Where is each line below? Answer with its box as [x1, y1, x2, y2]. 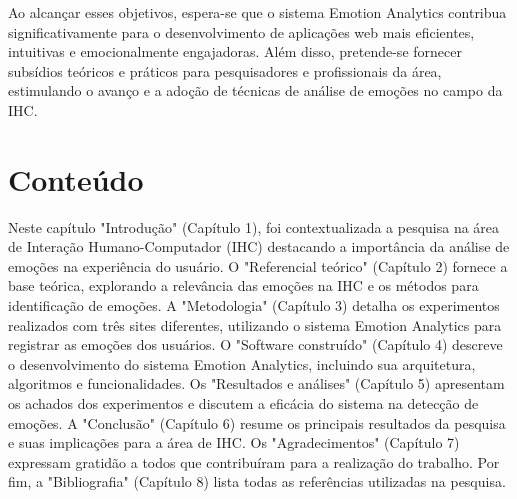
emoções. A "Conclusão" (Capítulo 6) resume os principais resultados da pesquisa [8, 412, 506, 433]
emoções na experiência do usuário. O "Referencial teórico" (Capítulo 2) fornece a [8, 255, 508, 276]
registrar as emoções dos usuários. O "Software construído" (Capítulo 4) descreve [8, 334, 503, 355]
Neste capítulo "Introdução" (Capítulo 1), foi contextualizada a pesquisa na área [8, 216, 500, 237]
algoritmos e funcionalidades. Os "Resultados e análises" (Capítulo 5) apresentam [8, 373, 505, 394]
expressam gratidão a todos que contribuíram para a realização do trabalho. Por [8, 451, 500, 472]
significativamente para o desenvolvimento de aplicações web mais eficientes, [8, 21, 475, 42]
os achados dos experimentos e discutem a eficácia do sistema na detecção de [8, 393, 479, 414]
